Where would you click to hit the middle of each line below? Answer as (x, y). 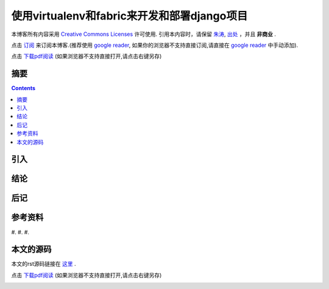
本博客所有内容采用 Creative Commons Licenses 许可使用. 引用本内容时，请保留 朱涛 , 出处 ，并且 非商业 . (144, 34)
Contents (23, 88)
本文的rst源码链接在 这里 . (44, 264)
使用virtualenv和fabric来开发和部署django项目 (129, 16)
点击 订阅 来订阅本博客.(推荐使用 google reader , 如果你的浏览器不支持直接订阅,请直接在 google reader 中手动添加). (155, 45)
